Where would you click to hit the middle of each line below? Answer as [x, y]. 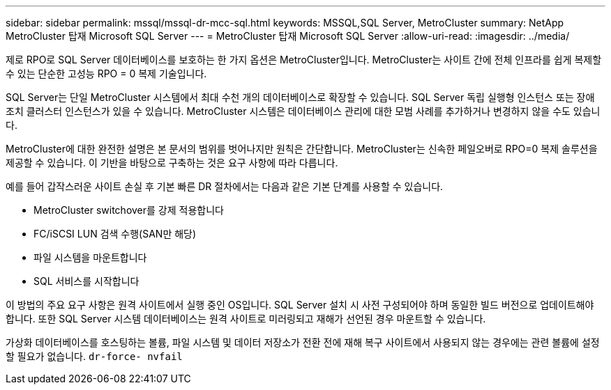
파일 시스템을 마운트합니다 [90, 257]
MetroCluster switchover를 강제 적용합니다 [129, 210]
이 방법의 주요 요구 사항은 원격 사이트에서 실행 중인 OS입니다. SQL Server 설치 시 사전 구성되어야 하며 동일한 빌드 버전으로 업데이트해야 [300, 305]
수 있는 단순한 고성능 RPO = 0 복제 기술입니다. [106, 73]
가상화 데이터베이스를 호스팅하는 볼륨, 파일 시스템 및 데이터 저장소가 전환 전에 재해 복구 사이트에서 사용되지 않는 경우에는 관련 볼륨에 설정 [303, 342]
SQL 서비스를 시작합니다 [86, 281]
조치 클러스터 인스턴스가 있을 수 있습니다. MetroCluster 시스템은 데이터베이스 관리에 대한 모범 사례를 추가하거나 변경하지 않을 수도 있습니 [303, 111]
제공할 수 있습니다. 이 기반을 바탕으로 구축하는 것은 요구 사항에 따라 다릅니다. [172, 163]
